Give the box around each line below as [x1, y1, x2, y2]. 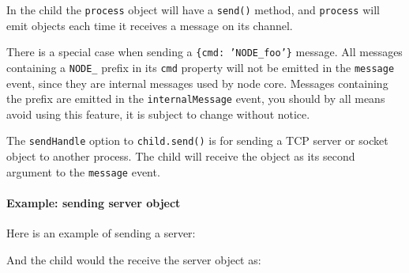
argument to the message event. [6, 163, 160, 180]
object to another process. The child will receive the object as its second [6, 148, 355, 165]
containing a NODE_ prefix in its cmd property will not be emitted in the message [6, 59, 395, 75]
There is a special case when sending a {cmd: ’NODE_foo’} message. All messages [6, 44, 403, 60]
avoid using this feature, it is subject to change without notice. [6, 105, 310, 122]
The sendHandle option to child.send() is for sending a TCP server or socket [6, 132, 388, 149]
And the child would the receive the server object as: [6, 251, 261, 267]
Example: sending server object [6, 194, 181, 210]
